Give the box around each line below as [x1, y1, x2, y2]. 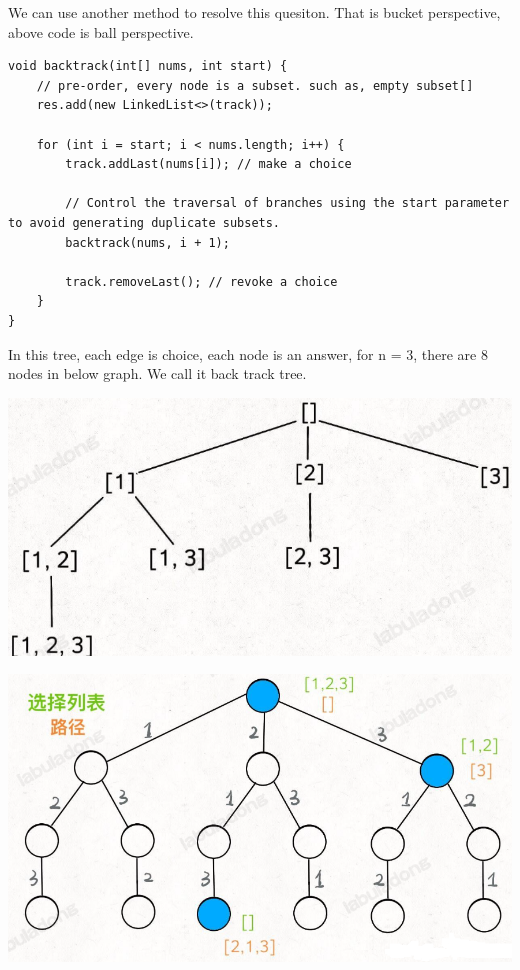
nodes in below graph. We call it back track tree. [8, 363, 307, 384]
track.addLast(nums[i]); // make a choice [65, 157, 352, 172]
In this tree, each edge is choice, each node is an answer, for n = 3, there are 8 [8, 343, 488, 364]
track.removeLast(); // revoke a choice [65, 274, 338, 289]
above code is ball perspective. [8, 21, 194, 42]
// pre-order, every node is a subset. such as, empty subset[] [36, 78, 474, 93]
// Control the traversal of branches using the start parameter [65, 196, 510, 211]
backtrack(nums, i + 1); [65, 235, 230, 250]
